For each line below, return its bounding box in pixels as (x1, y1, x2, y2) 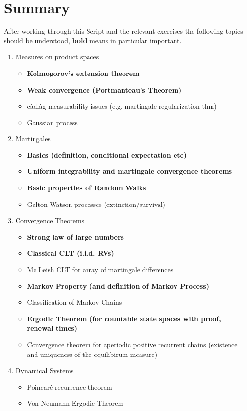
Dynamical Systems (15, 365, 74, 375)
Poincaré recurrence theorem (27, 381, 112, 392)
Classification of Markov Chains (27, 297, 122, 307)
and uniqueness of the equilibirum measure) (27, 349, 158, 359)
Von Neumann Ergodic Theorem (27, 398, 124, 408)
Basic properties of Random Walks (27, 183, 146, 193)
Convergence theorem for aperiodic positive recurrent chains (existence (27, 339, 238, 349)
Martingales (15, 133, 51, 144)
